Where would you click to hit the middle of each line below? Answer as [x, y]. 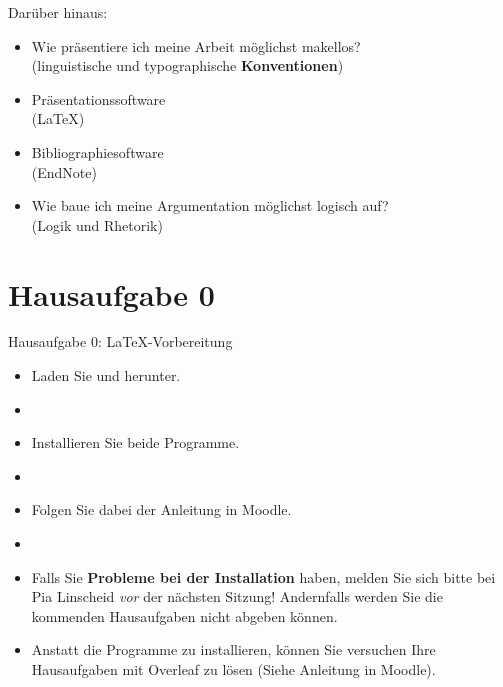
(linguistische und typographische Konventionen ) [187, 65]
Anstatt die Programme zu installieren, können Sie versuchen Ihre [233, 649]
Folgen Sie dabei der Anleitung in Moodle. [161, 509]
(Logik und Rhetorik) [97, 224]
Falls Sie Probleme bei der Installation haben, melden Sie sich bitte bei [263, 576]
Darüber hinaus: [58, 12]
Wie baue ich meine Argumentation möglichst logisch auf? [210, 205]
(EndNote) [64, 171]
